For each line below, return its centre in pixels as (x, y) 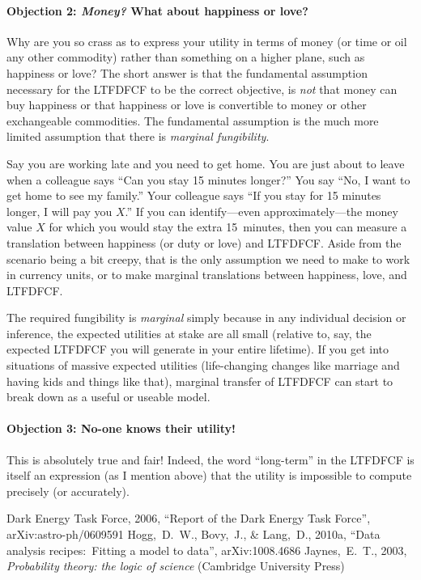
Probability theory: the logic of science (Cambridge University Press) (176, 566)
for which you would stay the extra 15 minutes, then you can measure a (228, 227)
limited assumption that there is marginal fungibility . (138, 136)
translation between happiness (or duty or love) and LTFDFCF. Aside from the (204, 242)
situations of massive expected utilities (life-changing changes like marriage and (203, 365)
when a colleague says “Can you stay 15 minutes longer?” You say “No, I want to (208, 179)
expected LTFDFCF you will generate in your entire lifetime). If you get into (198, 349)
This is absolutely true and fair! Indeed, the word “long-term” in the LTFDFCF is (210, 459)
